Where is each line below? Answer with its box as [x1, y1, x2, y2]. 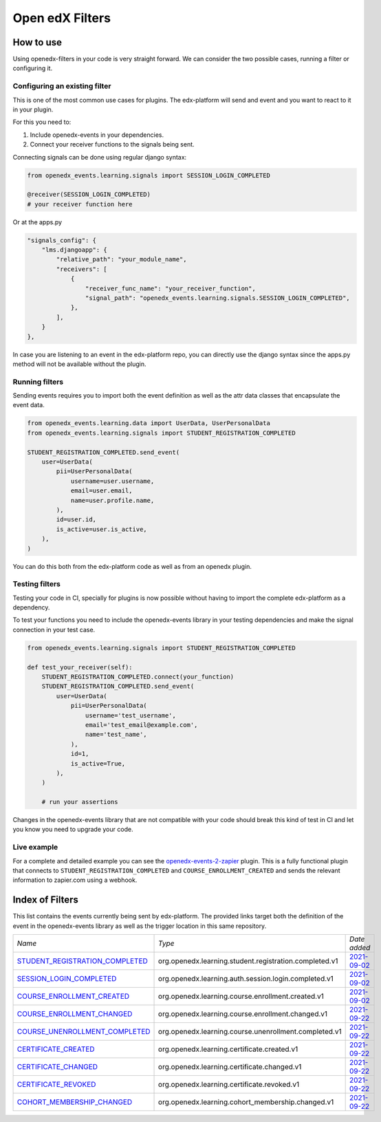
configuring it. [12, 64, 53, 72]
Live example [12, 843, 58, 852]
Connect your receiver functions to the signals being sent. [30, 140, 195, 149]
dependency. [12, 603, 50, 612]
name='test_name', [85, 731, 147, 739]
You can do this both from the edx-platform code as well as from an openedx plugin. [12, 562, 252, 570]
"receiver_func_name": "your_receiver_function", [85, 284, 256, 292]
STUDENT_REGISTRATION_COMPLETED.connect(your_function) [41, 673, 235, 680]
